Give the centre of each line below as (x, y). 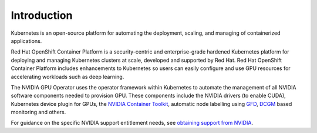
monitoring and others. (38, 112)
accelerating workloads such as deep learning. (68, 77)
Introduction (42, 15)
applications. (26, 41)
